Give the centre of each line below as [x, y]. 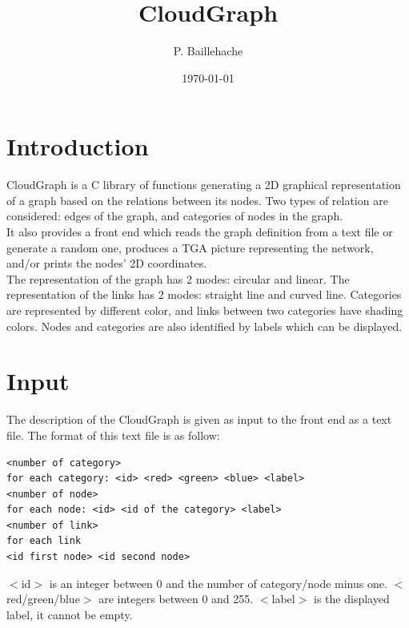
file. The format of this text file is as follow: [113, 435]
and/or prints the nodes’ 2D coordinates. [107, 263]
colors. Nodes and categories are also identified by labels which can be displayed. [204, 326]
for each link [44, 541]
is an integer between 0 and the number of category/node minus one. [218, 583]
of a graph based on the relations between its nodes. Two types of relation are [197, 200]
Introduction [78, 146]
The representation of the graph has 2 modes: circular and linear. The [178, 278]
